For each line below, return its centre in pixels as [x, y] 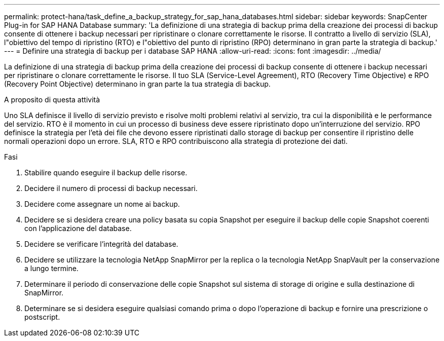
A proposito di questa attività [52, 100]
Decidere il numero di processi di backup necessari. [111, 188]
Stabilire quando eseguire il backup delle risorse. [106, 173]
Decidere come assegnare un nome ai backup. [102, 204]
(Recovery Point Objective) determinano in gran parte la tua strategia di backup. [137, 84]
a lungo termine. [51, 268]
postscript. [42, 317]
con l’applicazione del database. [78, 228]
